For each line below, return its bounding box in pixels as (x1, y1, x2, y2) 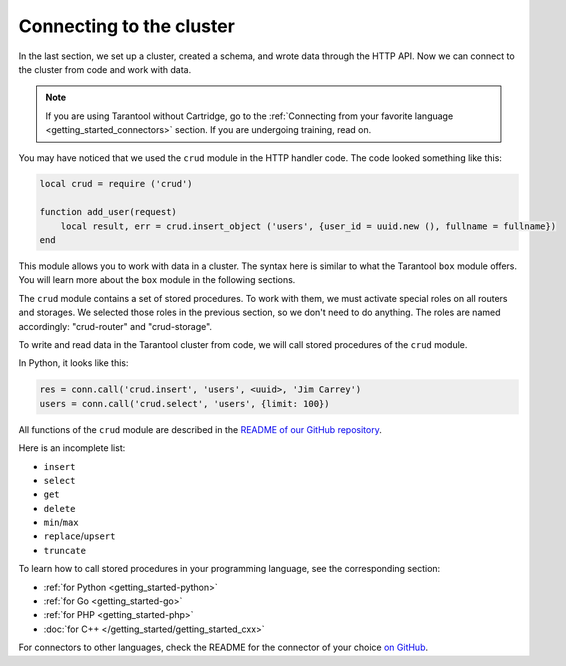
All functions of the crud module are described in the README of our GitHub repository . (18, 423, 382, 435)
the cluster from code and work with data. (18, 63, 192, 75)
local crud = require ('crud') (39, 178, 194, 190)
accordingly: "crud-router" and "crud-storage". (18, 320, 213, 332)
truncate (43, 545, 87, 556)
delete (43, 503, 76, 514)
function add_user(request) (39, 206, 177, 218)
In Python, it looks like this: (18, 357, 129, 369)
